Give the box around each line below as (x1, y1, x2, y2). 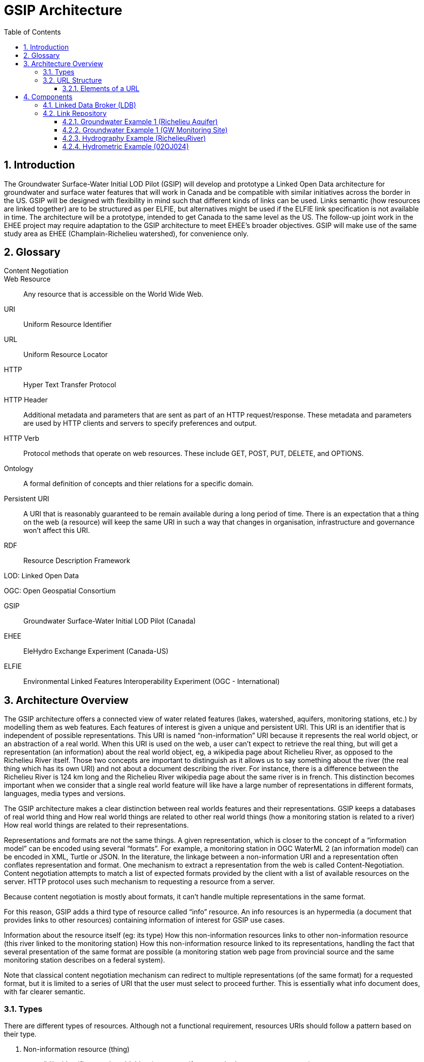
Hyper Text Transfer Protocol (23, 380, 116, 389)
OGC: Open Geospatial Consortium (4, 587, 116, 595)
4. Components (23, 92, 72, 101)
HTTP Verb (4, 434, 39, 443)
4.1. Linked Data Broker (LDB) (43, 100, 136, 109)
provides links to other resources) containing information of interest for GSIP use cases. (4, 916, 285, 925)
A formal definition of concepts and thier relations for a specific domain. (23, 479, 254, 488)
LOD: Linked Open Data (4, 571, 79, 580)
